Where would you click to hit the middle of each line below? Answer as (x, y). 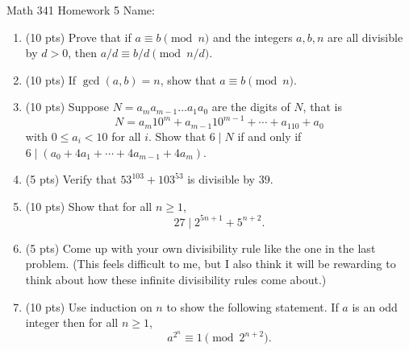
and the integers (252, 37)
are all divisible (365, 37)
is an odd (375, 306)
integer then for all (72, 322)
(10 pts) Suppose (67, 107)
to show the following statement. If (252, 306)
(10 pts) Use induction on (89, 306)
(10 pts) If (51, 79)
